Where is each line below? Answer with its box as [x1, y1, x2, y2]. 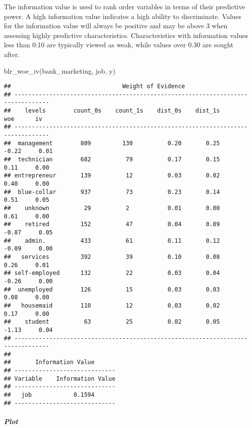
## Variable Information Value [4, 375, 116, 382]
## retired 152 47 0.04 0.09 [4, 221, 220, 228]
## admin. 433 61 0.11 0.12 [4, 237, 220, 244]
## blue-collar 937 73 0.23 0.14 [4, 188, 220, 195]
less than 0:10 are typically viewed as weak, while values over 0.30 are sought [4, 39, 234, 50]
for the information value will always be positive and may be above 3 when [4, 20, 228, 31]
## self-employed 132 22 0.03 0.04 [4, 270, 220, 277]
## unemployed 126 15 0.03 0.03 [4, 286, 220, 293]
